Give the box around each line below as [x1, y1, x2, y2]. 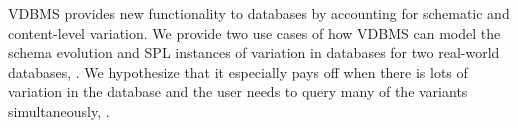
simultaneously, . [8, 100, 110, 121]
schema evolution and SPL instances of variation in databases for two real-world [8, 42, 500, 63]
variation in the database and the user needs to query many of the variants [8, 81, 468, 102]
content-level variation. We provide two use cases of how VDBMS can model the [8, 22, 501, 43]
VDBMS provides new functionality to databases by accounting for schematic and [8, 3, 510, 23]
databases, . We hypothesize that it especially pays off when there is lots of [8, 61, 468, 82]
